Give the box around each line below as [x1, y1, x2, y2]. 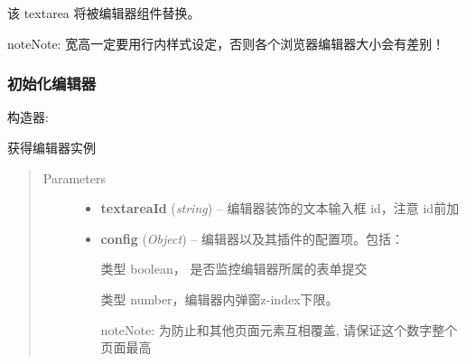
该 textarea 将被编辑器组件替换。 [7, 4, 200, 22]
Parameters [42, 168, 106, 187]
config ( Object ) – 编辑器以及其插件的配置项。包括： [100, 229, 404, 247]
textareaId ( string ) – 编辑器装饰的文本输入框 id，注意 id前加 [100, 199, 460, 218]
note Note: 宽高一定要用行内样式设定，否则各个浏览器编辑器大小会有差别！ [7, 33, 445, 52]
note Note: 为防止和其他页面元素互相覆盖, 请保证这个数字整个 [100, 320, 458, 339]
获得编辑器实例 [7, 138, 96, 156]
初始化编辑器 [7, 72, 97, 95]
